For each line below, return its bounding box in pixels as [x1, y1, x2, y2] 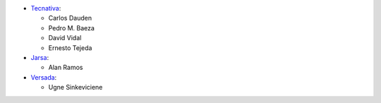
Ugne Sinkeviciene [48, 83, 103, 92]
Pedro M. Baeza [48, 23, 95, 32]
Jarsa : [30, 53, 49, 61]
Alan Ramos [48, 63, 83, 72]
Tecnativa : [30, 4, 61, 12]
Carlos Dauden [48, 14, 92, 23]
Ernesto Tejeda [48, 43, 92, 52]
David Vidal [48, 34, 82, 42]
